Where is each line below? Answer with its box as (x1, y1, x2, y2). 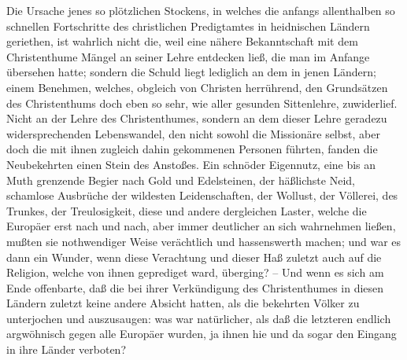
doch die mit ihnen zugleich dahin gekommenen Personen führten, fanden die (6, 141, 378, 157)
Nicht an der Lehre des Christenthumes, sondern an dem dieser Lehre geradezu (6, 110, 387, 127)
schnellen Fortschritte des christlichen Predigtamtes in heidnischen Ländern (6, 17, 370, 34)
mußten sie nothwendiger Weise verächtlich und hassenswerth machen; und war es (6, 233, 401, 249)
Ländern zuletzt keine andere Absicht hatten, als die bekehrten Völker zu (6, 295, 360, 311)
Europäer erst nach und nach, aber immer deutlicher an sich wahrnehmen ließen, (6, 218, 396, 234)
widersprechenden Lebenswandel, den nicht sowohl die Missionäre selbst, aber (6, 125, 380, 141)
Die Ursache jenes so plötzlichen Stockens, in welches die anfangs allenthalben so (6, 2, 395, 18)
